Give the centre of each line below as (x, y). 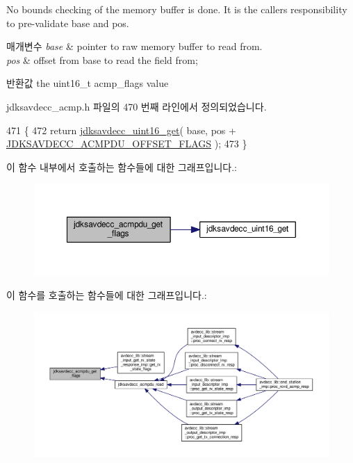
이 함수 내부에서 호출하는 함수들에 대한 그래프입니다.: (122, 166)
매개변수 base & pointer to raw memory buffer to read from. (134, 46)
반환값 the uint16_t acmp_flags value (88, 83)
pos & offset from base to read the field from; (102, 59)
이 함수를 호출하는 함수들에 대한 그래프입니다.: (107, 295)
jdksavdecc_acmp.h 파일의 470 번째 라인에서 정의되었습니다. (137, 106)
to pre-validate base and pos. (68, 23)
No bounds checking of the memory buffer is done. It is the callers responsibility (177, 9)
